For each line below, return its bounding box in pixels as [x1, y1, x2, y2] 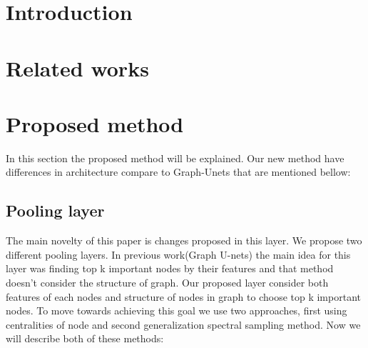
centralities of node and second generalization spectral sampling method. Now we [6, 317, 361, 332]
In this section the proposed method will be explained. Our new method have [6, 150, 344, 165]
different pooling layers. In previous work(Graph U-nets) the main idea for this [6, 247, 351, 262]
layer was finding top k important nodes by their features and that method [6, 261, 334, 276]
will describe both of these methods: [6, 331, 164, 346]
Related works [6, 53, 149, 82]
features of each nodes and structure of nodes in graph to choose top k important [6, 289, 361, 304]
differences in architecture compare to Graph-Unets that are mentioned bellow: [6, 164, 351, 179]
